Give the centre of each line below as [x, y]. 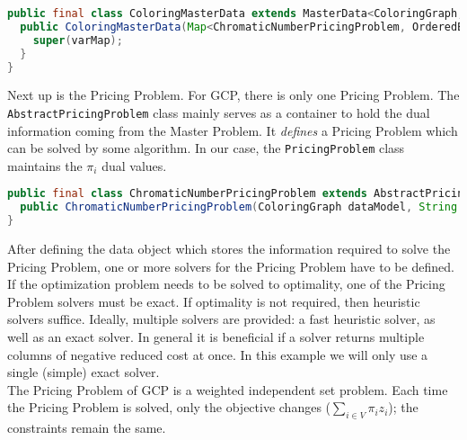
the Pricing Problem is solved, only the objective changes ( [169, 407]
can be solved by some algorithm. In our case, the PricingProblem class [206, 148]
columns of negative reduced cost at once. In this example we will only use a [218, 354]
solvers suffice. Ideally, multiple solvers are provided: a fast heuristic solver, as [221, 319]
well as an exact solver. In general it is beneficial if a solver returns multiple [216, 337]
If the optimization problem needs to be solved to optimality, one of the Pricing [226, 284]
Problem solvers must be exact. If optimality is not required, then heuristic [214, 301]
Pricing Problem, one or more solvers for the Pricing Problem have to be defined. [231, 266]
